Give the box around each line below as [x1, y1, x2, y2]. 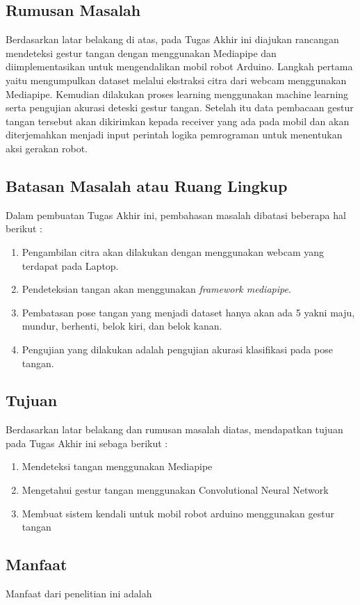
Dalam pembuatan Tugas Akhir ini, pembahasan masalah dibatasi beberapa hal [6, 207, 346, 222]
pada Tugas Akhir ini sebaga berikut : [6, 435, 168, 450]
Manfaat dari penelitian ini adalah [6, 586, 152, 601]
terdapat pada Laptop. [22, 258, 119, 273]
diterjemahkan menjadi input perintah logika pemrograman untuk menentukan [6, 127, 343, 142]
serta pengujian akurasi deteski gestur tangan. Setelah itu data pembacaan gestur [6, 100, 354, 115]
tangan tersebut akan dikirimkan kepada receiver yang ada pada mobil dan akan [6, 113, 350, 128]
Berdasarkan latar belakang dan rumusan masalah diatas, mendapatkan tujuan [6, 422, 343, 437]
